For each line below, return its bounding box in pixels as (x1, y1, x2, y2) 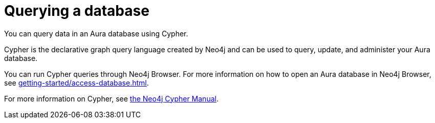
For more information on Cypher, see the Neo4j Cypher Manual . (4, 94, 219, 103)
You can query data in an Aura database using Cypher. (4, 29, 188, 38)
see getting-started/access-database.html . (4, 78, 149, 87)
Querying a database (4, 2, 149, 19)
